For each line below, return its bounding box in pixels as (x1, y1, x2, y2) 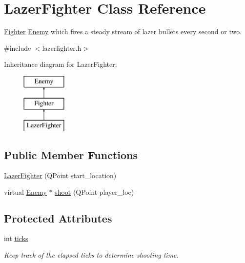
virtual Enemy (4, 186, 47, 197)
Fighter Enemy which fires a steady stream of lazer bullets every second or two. (4, 26, 242, 37)
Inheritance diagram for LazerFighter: (4, 59, 117, 69)
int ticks (4, 233, 28, 243)
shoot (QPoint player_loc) (55, 186, 134, 197)
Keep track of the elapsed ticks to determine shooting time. (4, 250, 179, 260)
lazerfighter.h (42, 42, 82, 53)
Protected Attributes (4, 210, 112, 225)
